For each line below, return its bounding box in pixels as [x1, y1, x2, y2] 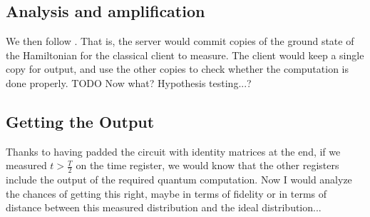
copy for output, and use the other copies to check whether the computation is [6, 61, 349, 76]
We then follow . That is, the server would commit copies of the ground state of [6, 34, 354, 49]
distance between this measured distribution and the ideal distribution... [6, 200, 322, 215]
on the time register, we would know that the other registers [76, 158, 339, 173]
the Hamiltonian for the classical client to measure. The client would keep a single [6, 47, 364, 62]
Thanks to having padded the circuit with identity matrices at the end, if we [6, 143, 341, 158]
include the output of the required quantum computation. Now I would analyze [6, 172, 352, 187]
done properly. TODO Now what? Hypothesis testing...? [6, 75, 252, 90]
